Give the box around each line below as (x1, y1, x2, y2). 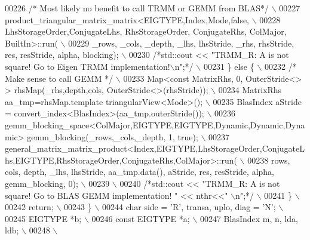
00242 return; (5, 201, 54, 213)
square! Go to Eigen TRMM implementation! (5, 60, 170, 72)
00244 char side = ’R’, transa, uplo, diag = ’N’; (102, 201, 276, 213)
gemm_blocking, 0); (5, 177, 78, 189)
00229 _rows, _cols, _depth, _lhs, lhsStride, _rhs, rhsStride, (68, 36, 294, 49)
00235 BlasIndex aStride (213, 95, 302, 107)
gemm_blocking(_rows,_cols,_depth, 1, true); (27, 130, 198, 143)
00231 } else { (203, 60, 254, 72)
